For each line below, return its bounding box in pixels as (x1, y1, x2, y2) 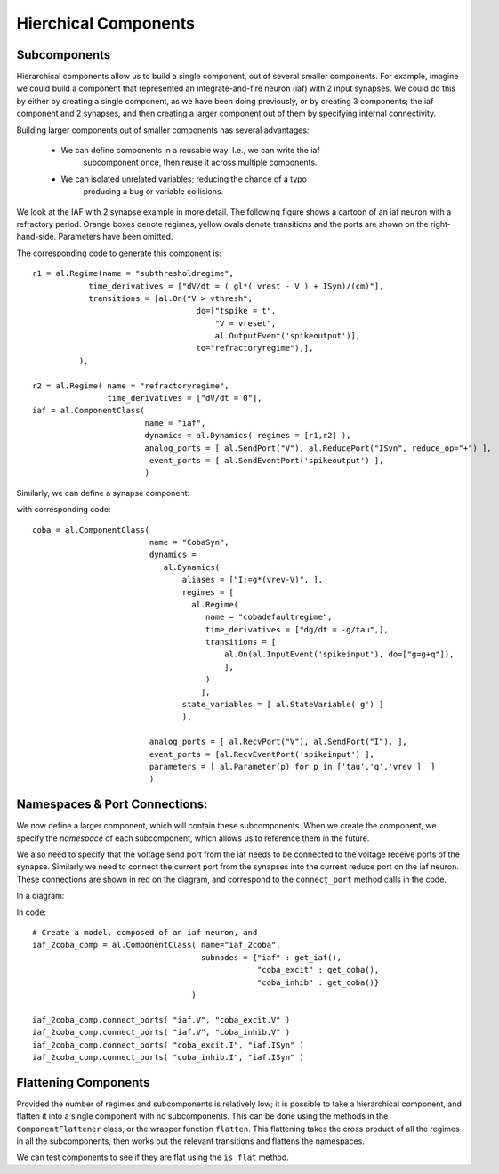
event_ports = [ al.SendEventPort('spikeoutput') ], (149, 455, 384, 465)
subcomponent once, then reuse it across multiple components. (83, 157, 318, 168)
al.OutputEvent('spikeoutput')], (214, 330, 361, 341)
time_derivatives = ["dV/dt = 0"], (107, 393, 262, 404)
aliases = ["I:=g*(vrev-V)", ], (181, 575, 324, 585)
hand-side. (16, 232, 57, 242)
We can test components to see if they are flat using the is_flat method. (16, 1152, 289, 1162)
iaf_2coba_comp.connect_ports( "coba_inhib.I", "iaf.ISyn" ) (32, 1052, 304, 1062)
